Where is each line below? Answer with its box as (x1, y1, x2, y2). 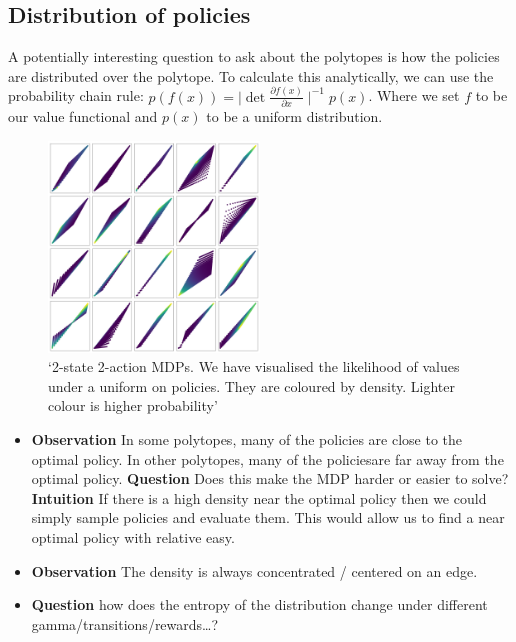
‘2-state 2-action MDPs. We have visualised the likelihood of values (48, 356, 460, 377)
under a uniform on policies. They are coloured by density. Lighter (48, 375, 455, 396)
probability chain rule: (8, 85, 144, 106)
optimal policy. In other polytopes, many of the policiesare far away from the (31, 448, 504, 469)
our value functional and (8, 106, 158, 127)
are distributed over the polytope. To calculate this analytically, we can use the (8, 65, 494, 86)
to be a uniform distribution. (206, 106, 383, 127)
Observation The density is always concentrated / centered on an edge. (31, 560, 478, 581)
